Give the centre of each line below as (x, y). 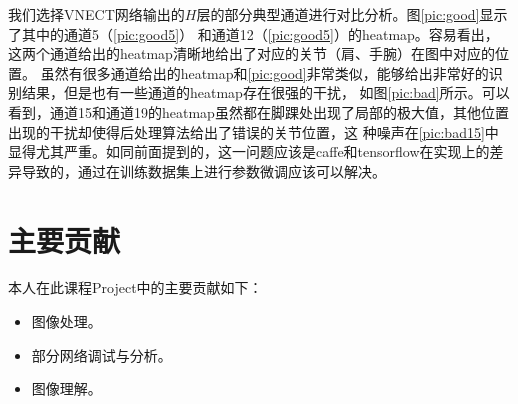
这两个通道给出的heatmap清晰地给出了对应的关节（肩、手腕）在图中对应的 (251, 53)
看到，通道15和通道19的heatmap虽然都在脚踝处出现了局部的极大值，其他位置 (258, 111)
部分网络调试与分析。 (101, 354)
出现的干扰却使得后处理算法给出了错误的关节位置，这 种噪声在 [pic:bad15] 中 (253, 131)
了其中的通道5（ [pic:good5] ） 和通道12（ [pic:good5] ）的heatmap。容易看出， (253, 33)
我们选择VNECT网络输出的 (96, 14)
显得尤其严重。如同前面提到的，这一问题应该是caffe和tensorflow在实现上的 (249, 151)
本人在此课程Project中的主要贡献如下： (135, 287)
